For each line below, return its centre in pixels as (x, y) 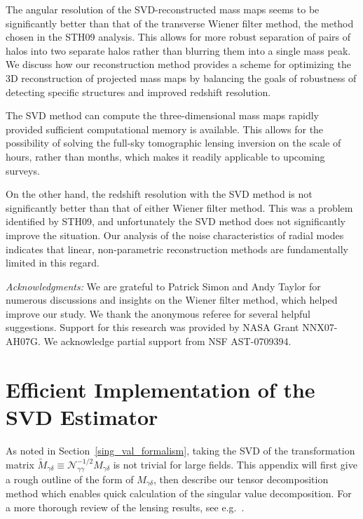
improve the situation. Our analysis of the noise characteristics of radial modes (175, 235)
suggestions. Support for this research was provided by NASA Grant (152, 327)
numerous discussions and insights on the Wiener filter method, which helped (172, 300)
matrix (20, 464)
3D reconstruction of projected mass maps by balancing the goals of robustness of (181, 77)
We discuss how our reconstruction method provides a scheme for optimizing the (178, 64)
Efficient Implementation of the (160, 389)
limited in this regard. (53, 263)
